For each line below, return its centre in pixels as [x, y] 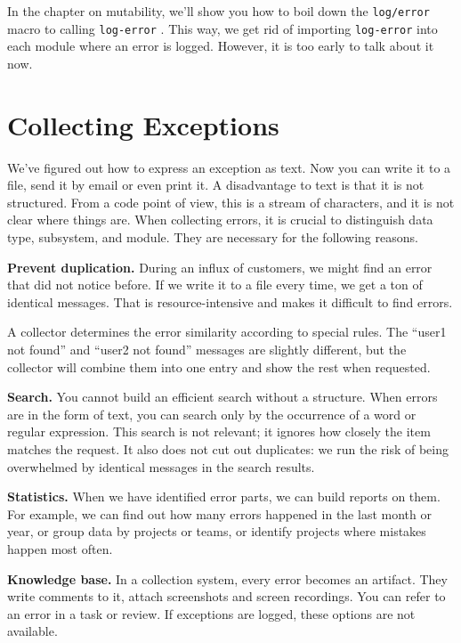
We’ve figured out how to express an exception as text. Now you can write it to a [229, 167]
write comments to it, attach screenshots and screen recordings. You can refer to [226, 596]
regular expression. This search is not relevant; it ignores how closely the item [219, 431]
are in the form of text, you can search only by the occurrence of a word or [212, 414]
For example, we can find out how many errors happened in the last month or [219, 513]
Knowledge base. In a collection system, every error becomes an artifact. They [227, 578]
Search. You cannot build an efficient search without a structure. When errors [222, 397]
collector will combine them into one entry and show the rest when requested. [219, 366]
